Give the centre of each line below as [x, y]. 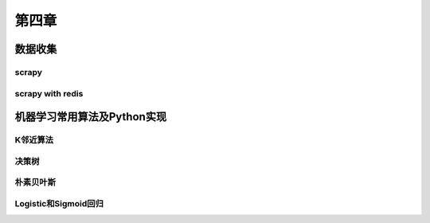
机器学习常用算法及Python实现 [91, 117]
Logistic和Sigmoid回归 [59, 203]
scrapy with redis [49, 93]
